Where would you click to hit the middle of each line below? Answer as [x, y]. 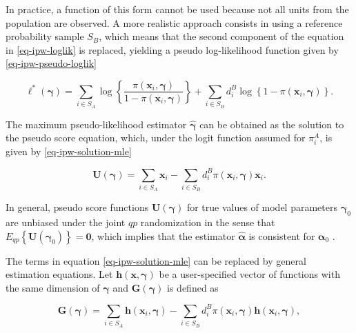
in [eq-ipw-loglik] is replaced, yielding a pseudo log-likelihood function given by [172, 49]
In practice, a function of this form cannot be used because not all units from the [177, 9]
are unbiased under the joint [66, 222]
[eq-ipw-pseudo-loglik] [51, 63]
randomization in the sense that [208, 222]
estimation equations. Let [59, 274]
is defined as [193, 287]
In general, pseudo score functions [77, 207]
